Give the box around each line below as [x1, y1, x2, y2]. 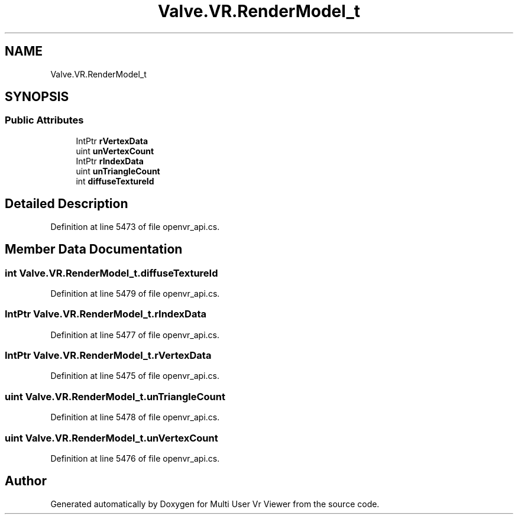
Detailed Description [5, 196, 128, 212]
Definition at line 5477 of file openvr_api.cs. [50, 329, 219, 340]
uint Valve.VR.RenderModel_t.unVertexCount [5, 432, 218, 444]
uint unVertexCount [76, 145, 154, 156]
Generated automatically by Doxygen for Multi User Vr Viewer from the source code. [50, 498, 380, 509]
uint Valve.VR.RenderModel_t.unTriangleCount [5, 390, 225, 403]
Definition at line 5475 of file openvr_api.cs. [50, 371, 219, 381]
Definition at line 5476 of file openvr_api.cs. [50, 453, 220, 463]
